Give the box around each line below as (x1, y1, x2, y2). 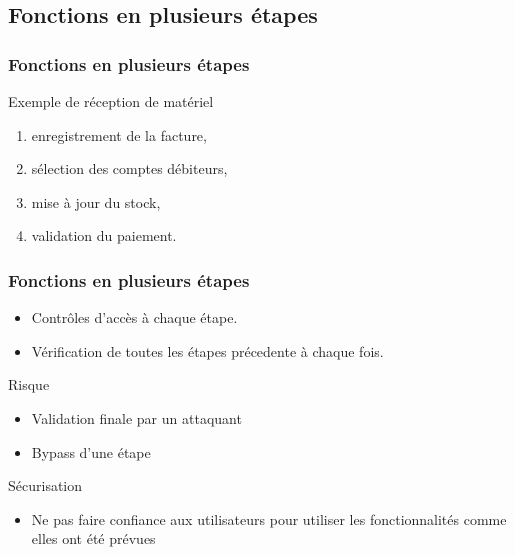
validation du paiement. (31, 225, 177, 246)
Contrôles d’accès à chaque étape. (31, 307, 238, 328)
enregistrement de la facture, (31, 124, 207, 145)
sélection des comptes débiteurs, (31, 158, 228, 179)
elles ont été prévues (31, 528, 156, 549)
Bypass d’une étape (31, 441, 151, 462)
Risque (8, 374, 50, 395)
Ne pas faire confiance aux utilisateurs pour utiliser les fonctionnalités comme (31, 508, 507, 529)
